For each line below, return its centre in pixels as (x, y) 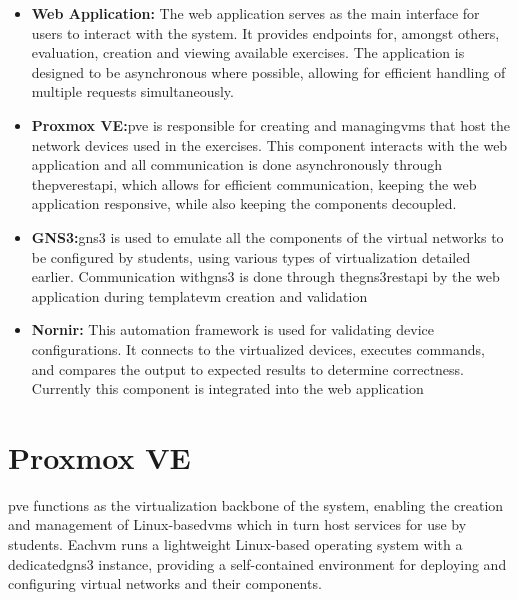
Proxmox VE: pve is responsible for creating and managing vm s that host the (271, 124)
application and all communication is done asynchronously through (237, 164)
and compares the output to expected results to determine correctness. (248, 368)
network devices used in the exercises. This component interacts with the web (269, 144)
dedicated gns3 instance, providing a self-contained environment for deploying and (257, 563)
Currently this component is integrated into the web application (227, 388)
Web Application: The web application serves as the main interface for (255, 13)
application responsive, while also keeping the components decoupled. (244, 203)
